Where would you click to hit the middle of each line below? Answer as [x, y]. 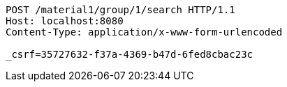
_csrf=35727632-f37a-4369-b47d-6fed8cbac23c [130, 54]
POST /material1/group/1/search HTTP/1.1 [120, 10]
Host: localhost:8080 [65, 21]
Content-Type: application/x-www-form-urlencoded [144, 32]
